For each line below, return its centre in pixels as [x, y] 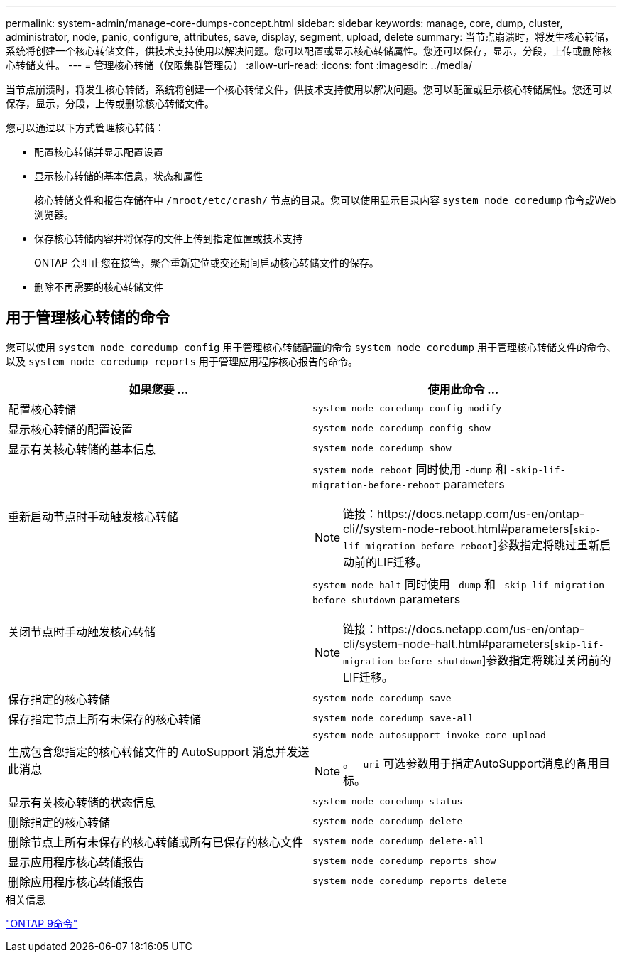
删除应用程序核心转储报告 [76, 882]
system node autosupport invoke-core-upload [429, 735]
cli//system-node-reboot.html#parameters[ [458, 528]
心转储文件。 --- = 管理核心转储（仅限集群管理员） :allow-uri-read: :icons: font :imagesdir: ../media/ [239, 65]
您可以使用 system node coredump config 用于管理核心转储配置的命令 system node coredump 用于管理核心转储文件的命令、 [311, 347]
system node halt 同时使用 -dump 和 [404, 584]
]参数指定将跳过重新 [546, 545]
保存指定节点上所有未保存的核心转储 [105, 719]
